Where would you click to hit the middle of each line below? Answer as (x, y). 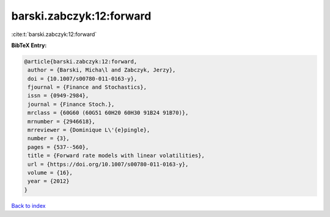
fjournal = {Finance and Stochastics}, (87, 87)
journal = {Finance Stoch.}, (71, 104)
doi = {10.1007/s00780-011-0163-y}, (82, 79)
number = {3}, (49, 138)
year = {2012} (49, 181)
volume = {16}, (50, 173)
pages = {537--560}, (58, 147)
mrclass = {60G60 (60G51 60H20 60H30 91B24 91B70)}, (108, 113)
